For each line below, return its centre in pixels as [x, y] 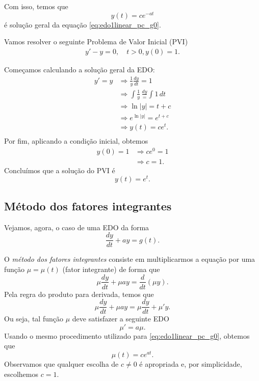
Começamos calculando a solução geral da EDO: [80, 69]
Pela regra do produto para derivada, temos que [79, 294]
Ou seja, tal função [34, 319]
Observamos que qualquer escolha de [61, 364]
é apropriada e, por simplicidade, [191, 364]
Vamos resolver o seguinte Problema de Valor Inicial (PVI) [96, 42]
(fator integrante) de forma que [111, 269]
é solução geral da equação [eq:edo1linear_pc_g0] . [83, 24]
